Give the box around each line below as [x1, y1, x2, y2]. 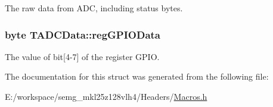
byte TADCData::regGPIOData [5, 27, 161, 42]
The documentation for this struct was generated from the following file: [5, 70, 269, 83]
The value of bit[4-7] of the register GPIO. [5, 50, 160, 62]
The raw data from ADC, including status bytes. [5, 2, 183, 14]
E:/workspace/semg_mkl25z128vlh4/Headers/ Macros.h [5, 90, 207, 102]
